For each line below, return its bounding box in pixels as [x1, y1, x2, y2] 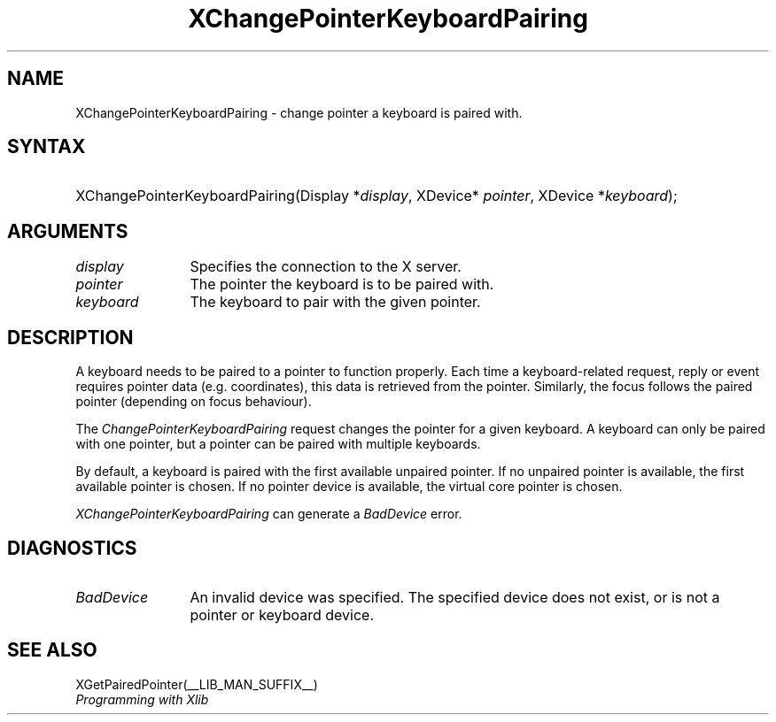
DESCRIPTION [7, 326, 134, 349]
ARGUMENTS [7, 219, 128, 242]
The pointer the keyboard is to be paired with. [190, 275, 494, 294]
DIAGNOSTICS [7, 536, 137, 559]
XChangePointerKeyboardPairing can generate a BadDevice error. [75, 506, 462, 522]
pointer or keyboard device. [190, 605, 374, 624]
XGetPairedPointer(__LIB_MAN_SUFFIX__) [75, 676, 318, 692]
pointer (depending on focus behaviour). [75, 394, 312, 410]
